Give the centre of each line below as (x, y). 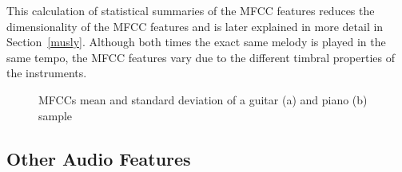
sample (56, 115)
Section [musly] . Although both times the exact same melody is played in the (196, 42)
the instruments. (47, 73)
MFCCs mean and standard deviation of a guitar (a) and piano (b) (203, 99)
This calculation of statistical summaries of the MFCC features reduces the (191, 10)
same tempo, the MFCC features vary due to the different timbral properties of (201, 57)
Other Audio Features (99, 158)
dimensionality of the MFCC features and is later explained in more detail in (195, 26)
